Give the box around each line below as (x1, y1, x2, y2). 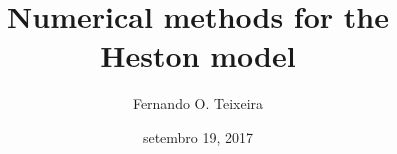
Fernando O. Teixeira (132, 93, 264, 114)
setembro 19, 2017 (142, 126, 254, 147)
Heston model (100, 35, 296, 76)
